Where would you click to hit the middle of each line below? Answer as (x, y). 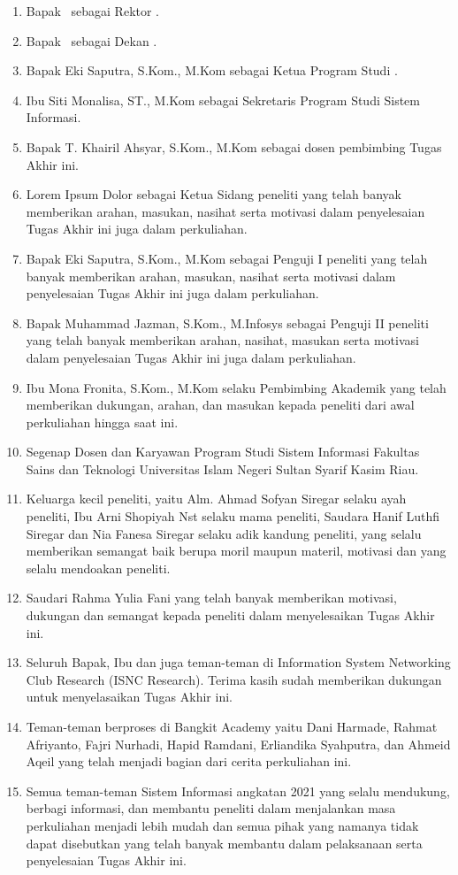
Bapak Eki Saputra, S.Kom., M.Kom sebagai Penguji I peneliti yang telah (227, 258)
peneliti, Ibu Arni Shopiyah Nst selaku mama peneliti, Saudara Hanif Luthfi (233, 516)
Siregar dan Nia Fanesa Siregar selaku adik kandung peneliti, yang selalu (224, 533)
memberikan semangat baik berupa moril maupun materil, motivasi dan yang (236, 551)
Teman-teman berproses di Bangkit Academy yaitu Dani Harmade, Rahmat (232, 726)
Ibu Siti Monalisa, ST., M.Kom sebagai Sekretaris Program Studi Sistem (223, 100)
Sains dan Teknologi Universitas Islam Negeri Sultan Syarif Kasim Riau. (222, 468)
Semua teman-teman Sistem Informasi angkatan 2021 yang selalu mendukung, (238, 791)
